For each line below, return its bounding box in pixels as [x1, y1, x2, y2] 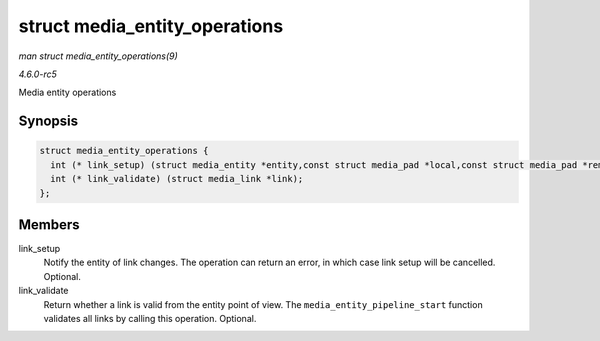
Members [18, 216, 80, 233]
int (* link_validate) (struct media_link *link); [50, 173, 304, 185]
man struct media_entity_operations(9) [18, 50, 179, 62]
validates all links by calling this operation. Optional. [43, 312, 257, 324]
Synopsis [18, 113, 79, 130]
